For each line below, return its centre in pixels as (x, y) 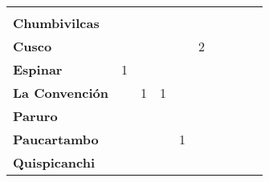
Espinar (38, 69)
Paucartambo (56, 139)
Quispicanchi (54, 162)
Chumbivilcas (56, 23)
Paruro (35, 116)
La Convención (61, 93)
